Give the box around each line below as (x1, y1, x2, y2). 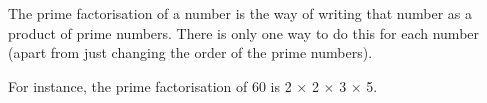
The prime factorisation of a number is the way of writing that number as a (8, 3, 472, 23)
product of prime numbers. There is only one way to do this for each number (8, 22, 480, 43)
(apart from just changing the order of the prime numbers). (8, 42, 373, 63)
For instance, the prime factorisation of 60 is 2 (8, 75, 292, 96)
